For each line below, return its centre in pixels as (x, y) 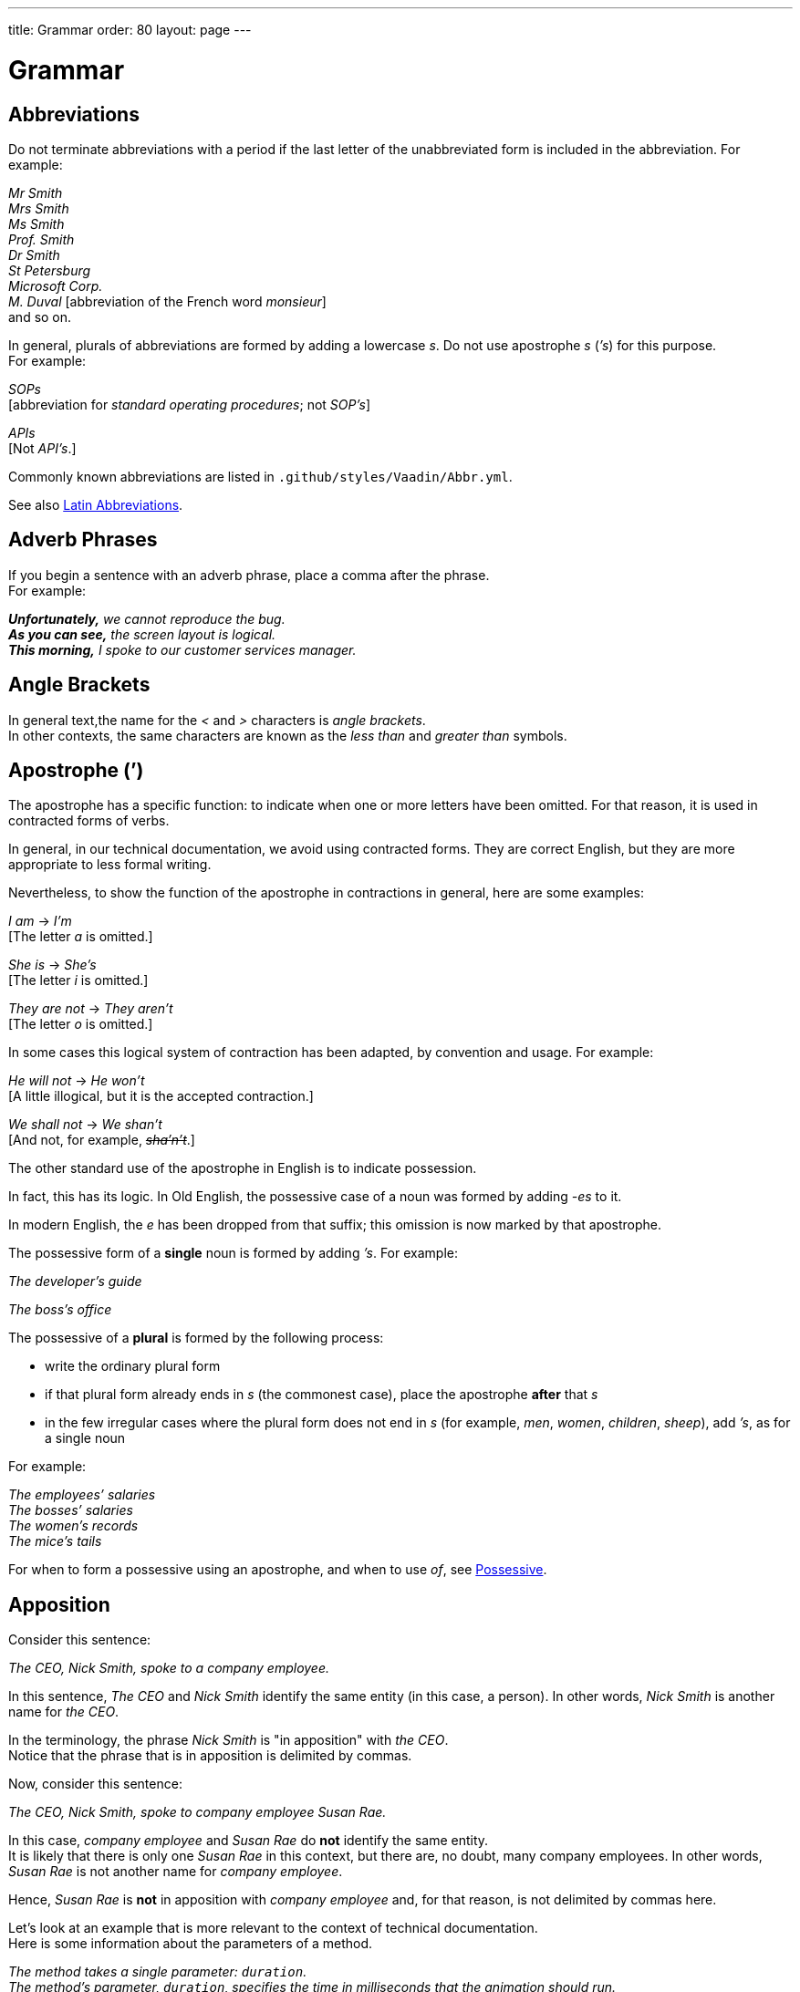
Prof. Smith (42, 239)
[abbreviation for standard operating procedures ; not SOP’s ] (190, 404)
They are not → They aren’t (91, 1009)
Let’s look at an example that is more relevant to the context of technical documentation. (273, 1928)
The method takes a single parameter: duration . (158, 1972)
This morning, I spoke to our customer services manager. (182, 649)
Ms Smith (36, 223)
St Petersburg (50, 270)
